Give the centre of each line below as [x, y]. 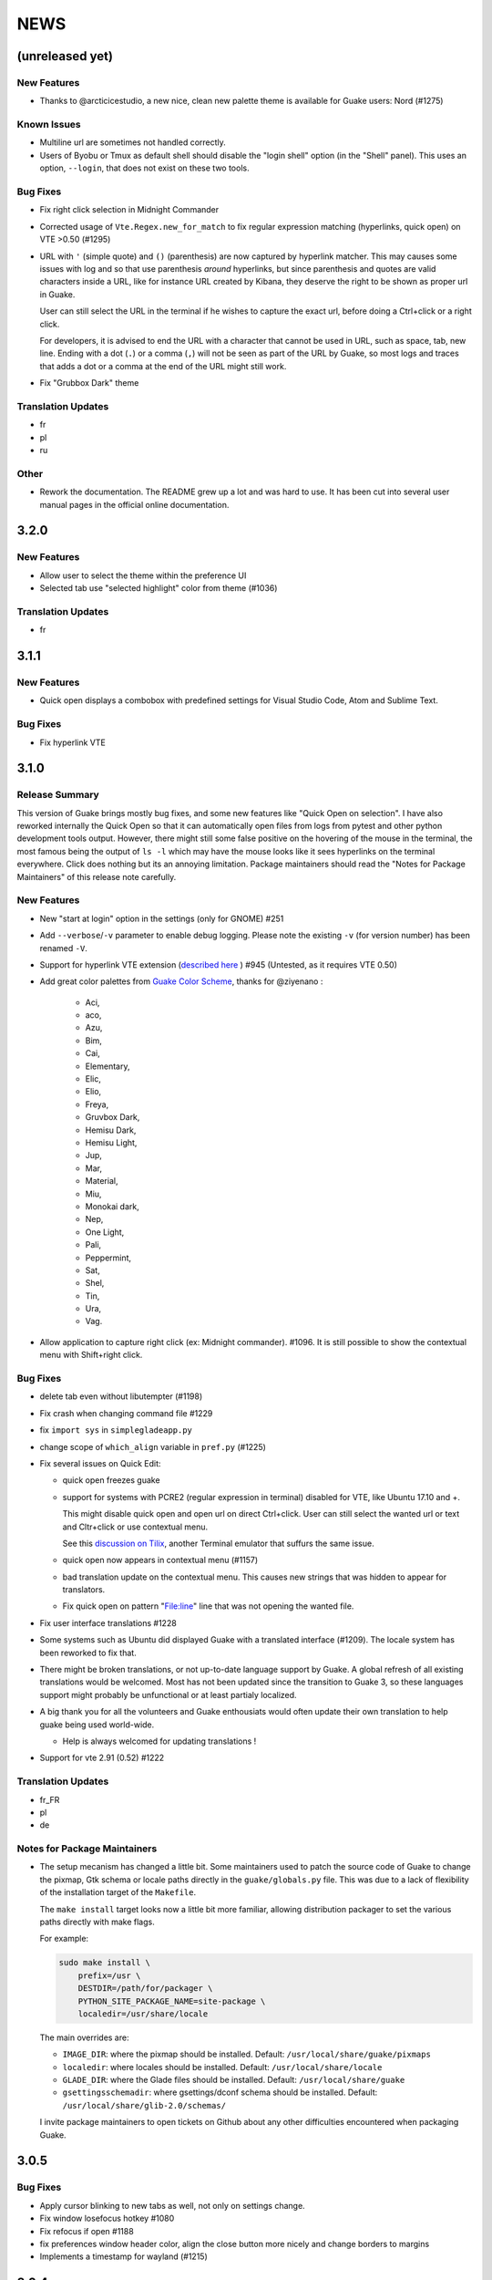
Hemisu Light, [111, 1143]
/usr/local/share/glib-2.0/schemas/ [144, 2105]
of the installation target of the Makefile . [118, 1892]
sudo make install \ [104, 1963]
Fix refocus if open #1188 [87, 2231]
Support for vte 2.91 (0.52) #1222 [102, 1758]
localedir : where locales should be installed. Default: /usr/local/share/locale [222, 2067]
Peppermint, [108, 1258]
